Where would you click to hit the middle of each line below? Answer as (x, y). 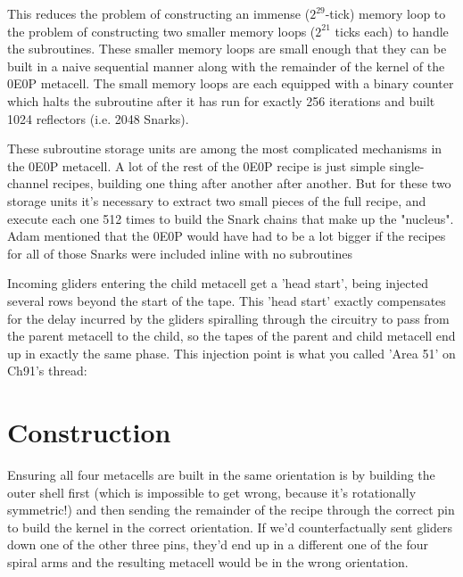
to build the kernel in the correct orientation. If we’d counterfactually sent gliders (230, 527)
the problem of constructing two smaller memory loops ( (161, 31)
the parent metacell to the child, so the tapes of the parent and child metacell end (231, 336)
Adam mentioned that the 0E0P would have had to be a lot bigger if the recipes (227, 236)
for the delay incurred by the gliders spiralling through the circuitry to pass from (228, 318)
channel (28, 183)
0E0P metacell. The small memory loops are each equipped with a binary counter (231, 83)
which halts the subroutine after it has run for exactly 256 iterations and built (221, 100)
